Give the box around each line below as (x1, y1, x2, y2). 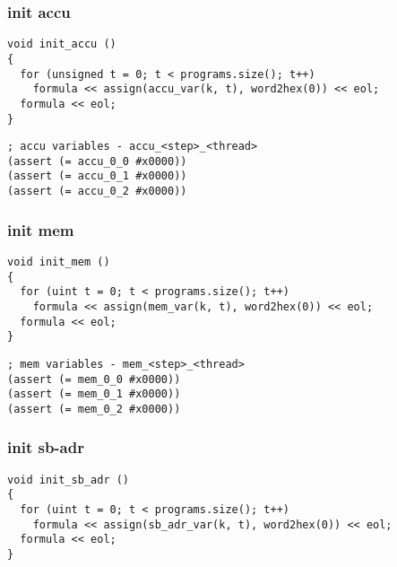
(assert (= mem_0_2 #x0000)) (7, 402, 181, 415)
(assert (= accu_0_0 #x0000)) (7, 154, 187, 168)
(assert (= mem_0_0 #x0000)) (7, 372, 181, 386)
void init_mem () (7, 256, 110, 268)
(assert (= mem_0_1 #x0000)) (7, 388, 181, 401)
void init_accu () (7, 38, 117, 51)
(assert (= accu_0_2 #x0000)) (7, 185, 187, 198)
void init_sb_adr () (7, 473, 130, 486)
